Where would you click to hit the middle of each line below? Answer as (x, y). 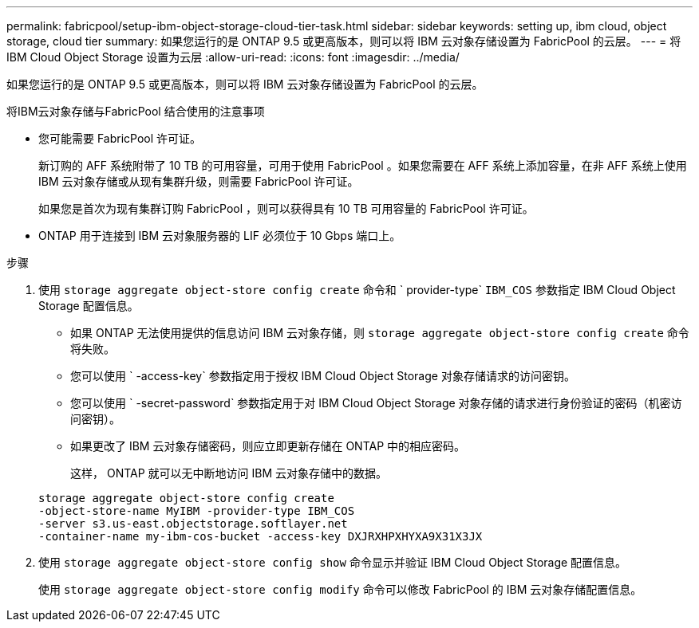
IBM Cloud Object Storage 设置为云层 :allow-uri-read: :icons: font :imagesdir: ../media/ (233, 57)
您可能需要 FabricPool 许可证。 (120, 138)
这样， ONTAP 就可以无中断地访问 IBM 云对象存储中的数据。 (229, 473)
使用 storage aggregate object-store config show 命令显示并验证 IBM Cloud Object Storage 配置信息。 (333, 562)
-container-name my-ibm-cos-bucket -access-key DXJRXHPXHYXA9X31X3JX (261, 536)
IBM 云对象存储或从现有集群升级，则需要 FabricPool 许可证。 (199, 181)
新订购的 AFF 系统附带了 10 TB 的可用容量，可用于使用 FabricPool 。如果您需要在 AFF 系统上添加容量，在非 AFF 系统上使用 (363, 165)
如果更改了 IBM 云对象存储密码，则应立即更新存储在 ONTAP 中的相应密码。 (268, 446)
